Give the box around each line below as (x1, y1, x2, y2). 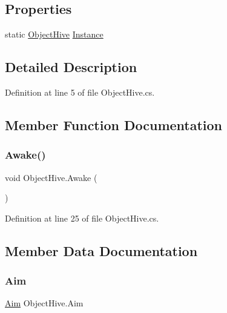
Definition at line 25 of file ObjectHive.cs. (5, 211, 159, 224)
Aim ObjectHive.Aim (5, 297, 84, 309)
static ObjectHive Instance (5, 28, 104, 41)
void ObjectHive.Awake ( (5, 171, 97, 183)
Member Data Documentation (5, 241, 198, 260)
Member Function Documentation (5, 115, 223, 134)
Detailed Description (5, 58, 137, 76)
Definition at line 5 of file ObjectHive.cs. (5, 86, 155, 98)
